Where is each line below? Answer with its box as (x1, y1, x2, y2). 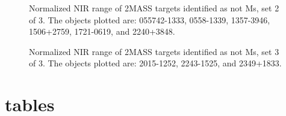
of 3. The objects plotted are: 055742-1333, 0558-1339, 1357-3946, (29, 13, 270, 26)
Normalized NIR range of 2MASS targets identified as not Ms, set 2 (29, 2, 279, 14)
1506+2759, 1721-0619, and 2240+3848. (29, 25, 175, 38)
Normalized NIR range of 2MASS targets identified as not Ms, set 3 (29, 45, 279, 57)
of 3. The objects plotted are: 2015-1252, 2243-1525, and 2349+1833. (29, 57, 282, 69)
